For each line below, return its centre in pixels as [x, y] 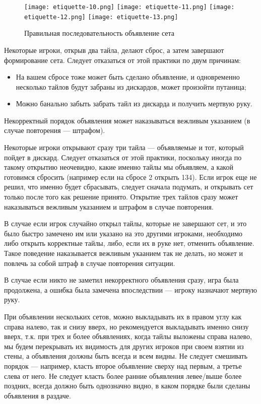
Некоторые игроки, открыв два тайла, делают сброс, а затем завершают [114, 50]
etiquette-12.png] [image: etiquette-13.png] [101, 17]
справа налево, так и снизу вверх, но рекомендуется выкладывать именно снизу [126, 326]
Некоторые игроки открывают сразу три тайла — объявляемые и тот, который [124, 147]
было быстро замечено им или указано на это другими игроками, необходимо [123, 233]
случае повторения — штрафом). [55, 130]
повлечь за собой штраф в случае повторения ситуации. [90, 263]
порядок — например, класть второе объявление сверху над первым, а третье [123, 365]
